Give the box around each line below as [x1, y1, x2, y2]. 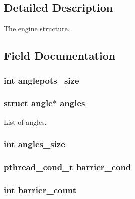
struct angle [4, 97, 53, 109]
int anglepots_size [4, 74, 79, 86]
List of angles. [4, 116, 47, 127]
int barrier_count [4, 183, 77, 196]
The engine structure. [4, 23, 70, 34]
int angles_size [4, 138, 65, 150]
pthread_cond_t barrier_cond [4, 161, 131, 173]
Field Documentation [4, 48, 116, 63]
